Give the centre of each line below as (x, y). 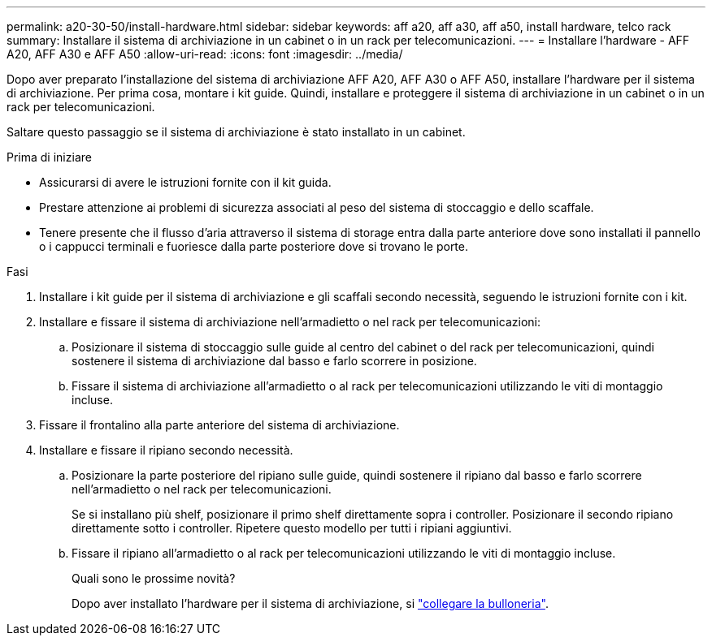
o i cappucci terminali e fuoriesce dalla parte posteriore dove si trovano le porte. (254, 246)
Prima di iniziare (49, 157)
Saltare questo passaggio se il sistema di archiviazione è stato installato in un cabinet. (236, 132)
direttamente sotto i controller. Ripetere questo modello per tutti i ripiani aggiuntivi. (292, 528)
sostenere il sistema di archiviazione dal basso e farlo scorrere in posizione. (274, 361)
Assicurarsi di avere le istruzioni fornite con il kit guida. (185, 182)
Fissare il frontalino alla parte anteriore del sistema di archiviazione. (219, 425)
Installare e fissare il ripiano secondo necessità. (166, 450)
